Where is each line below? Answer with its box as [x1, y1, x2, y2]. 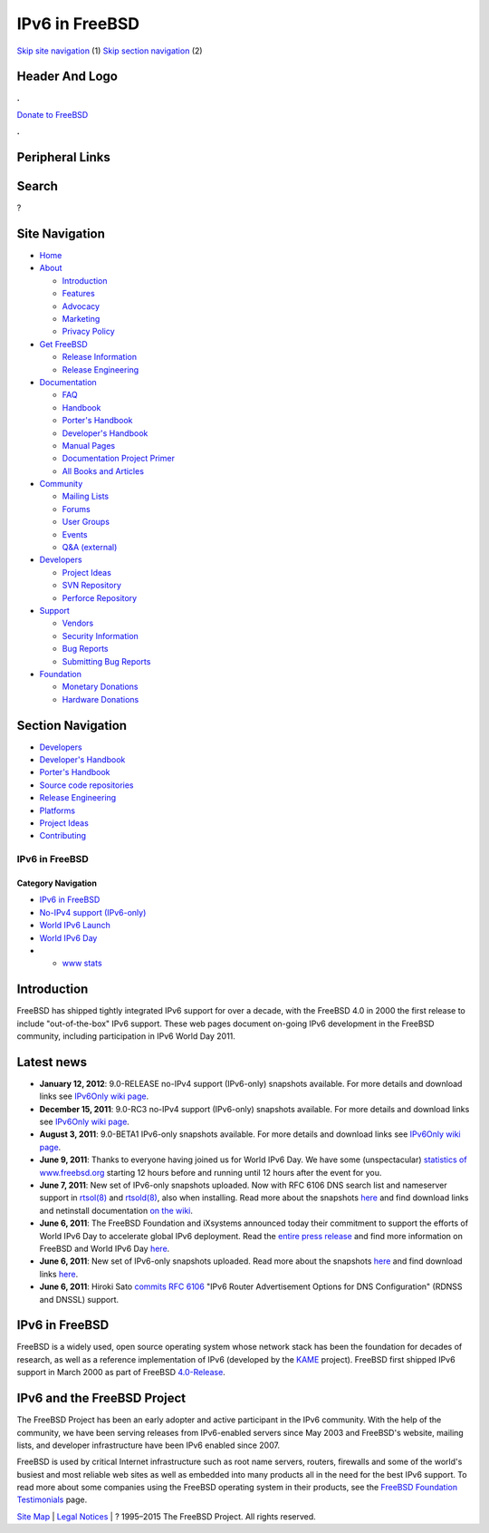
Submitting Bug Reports [62, 655, 151, 666]
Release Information [62, 352, 138, 363]
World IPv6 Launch [39, 920, 110, 931]
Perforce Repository [62, 592, 138, 603]
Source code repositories [39, 780, 134, 791]
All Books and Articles [62, 465, 145, 476]
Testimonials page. [16, 1494, 88, 1505]
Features [62, 288, 95, 299]
